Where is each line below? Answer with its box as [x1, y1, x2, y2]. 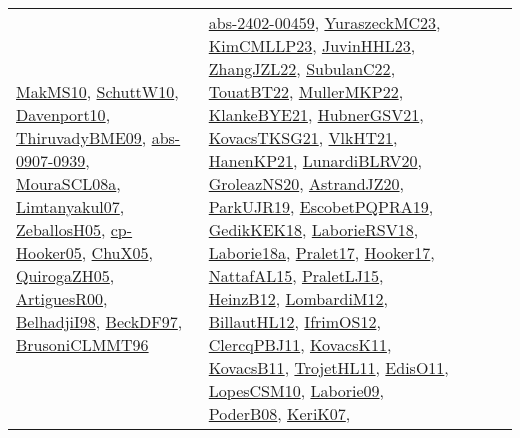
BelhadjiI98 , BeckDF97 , [16, 310, 183, 333]
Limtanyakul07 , [16, 195, 125, 218]
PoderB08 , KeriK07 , [208, 402, 351, 425]
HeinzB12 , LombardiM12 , [208, 287, 388, 310]
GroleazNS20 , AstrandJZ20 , [208, 172, 404, 195]
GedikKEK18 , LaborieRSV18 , [208, 218, 419, 241]
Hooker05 [16, 241, 82, 264]
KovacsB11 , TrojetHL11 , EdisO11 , [208, 356, 449, 379]
